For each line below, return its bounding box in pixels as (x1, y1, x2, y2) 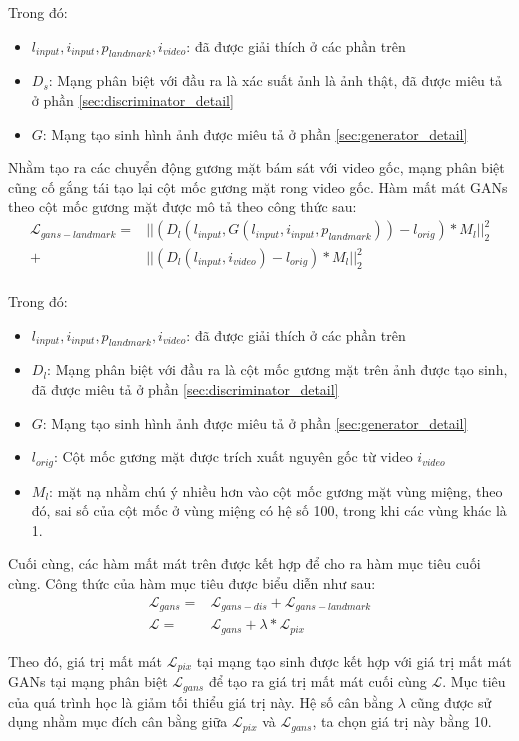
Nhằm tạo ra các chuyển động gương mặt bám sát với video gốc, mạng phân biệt (8, 157, 505, 178)
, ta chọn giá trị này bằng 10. (312, 711, 492, 732)
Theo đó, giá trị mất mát (8, 650, 163, 671)
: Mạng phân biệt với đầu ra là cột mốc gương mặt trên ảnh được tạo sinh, (47, 359, 508, 380)
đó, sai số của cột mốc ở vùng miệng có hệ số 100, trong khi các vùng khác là (31, 500, 507, 521)
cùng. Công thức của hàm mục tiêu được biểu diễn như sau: (8, 573, 376, 594)
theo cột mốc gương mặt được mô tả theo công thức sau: (8, 196, 357, 217)
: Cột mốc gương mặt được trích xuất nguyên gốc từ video (54, 446, 413, 467)
